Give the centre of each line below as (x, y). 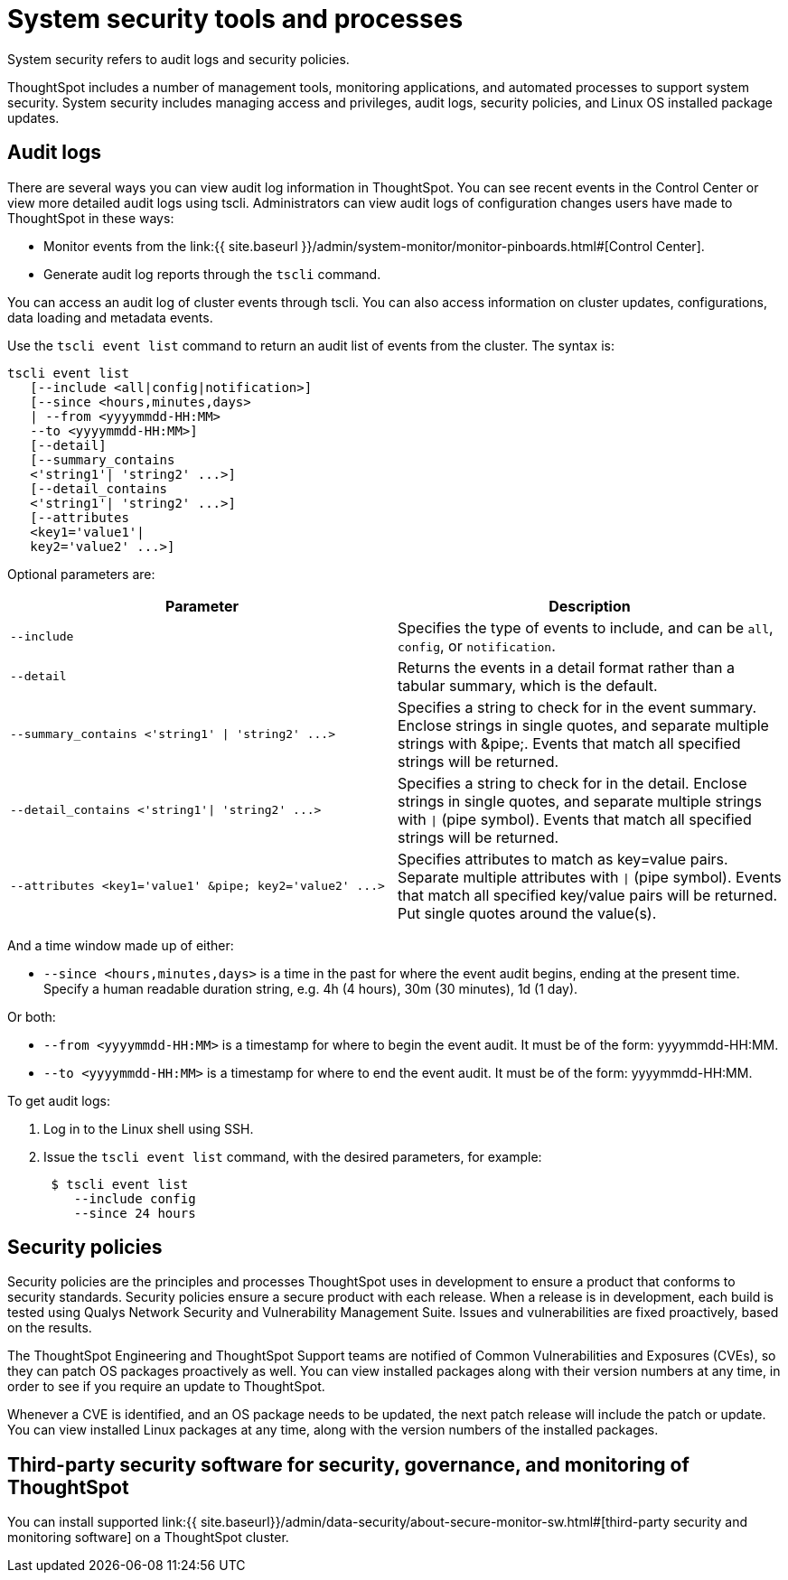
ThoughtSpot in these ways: (91, 218)
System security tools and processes (235, 19)
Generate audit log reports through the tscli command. (212, 274)
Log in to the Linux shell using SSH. (149, 1128)
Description (590, 606)
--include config (135, 1198)
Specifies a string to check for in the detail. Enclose (572, 783)
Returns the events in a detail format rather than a (566, 667)
